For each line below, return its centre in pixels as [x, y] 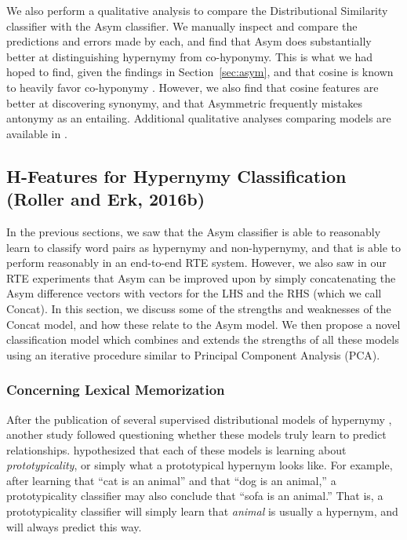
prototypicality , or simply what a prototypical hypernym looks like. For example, [200, 465]
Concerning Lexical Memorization [116, 390]
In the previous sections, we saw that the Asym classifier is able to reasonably [194, 231]
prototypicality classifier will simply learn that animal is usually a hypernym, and [202, 511]
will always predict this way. [74, 526]
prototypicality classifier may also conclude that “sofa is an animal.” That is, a [195, 496]
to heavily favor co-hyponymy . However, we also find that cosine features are [193, 87]
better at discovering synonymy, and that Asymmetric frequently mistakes [184, 102]
